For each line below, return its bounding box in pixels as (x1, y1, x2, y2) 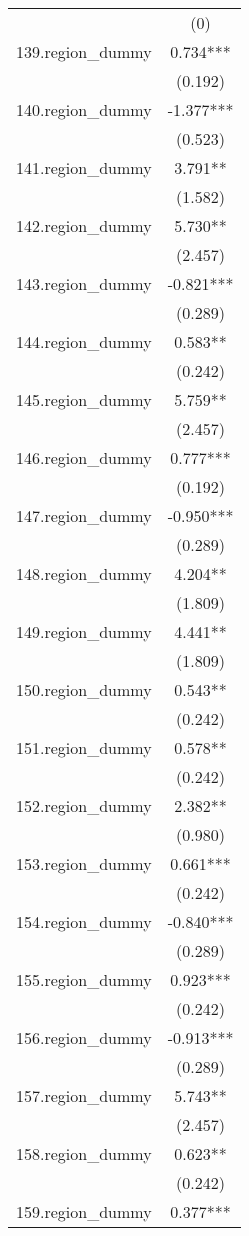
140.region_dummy (16, 98, 152, 121)
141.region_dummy (16, 156, 152, 179)
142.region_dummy (16, 214, 152, 237)
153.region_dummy (16, 852, 152, 875)
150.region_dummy (16, 678, 152, 701)
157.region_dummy (16, 1084, 152, 1107)
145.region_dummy (16, 388, 152, 411)
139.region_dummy (16, 40, 152, 63)
